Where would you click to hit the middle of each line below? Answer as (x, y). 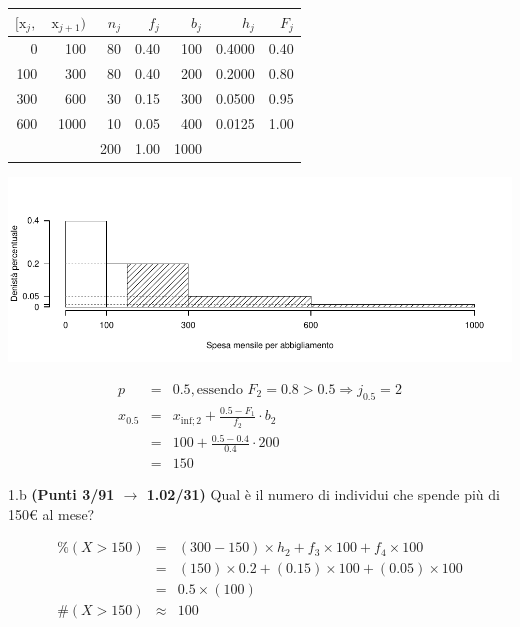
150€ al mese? (51, 513)
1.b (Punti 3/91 (61, 494)
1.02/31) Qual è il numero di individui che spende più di (323, 494)
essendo (219, 389)
